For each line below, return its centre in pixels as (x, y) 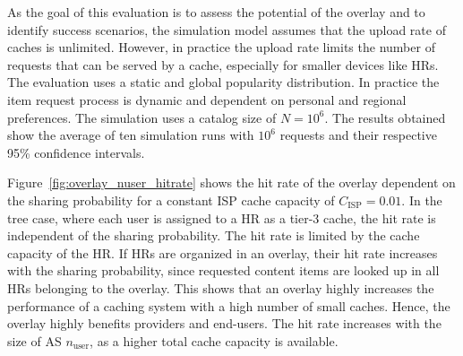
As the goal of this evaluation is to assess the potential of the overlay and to (216, 12)
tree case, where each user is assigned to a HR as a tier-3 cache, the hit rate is (222, 217)
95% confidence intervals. (76, 152)
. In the (422, 200)
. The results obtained (385, 117)
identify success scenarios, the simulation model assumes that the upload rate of (227, 29)
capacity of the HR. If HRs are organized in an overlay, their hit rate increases (223, 252)
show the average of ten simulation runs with (131, 135)
